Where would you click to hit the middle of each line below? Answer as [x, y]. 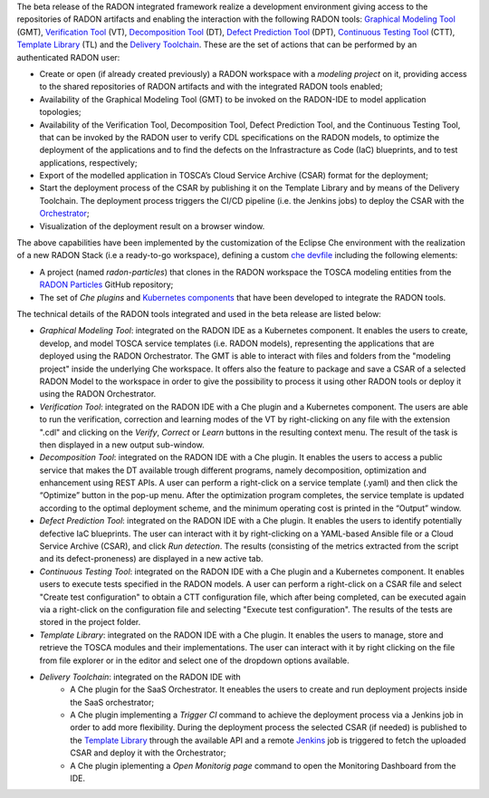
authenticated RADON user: [68, 57]
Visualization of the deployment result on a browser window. [152, 226]
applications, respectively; [88, 162]
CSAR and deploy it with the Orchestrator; [148, 753]
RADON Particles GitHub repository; [106, 284]
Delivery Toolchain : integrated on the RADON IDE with [140, 677]
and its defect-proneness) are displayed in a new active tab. [151, 559]
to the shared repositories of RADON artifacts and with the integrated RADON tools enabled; [211, 87]
